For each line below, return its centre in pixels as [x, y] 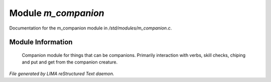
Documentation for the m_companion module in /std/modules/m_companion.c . [91, 28]
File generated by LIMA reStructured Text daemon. [62, 73]
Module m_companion [57, 13]
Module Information [41, 42]
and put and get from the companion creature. [70, 62]
